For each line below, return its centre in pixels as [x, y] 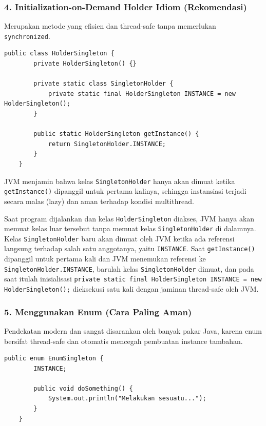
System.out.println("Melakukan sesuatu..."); [127, 399]
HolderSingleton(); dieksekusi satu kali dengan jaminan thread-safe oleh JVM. [131, 289]
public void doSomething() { [83, 388]
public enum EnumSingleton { [54, 359]
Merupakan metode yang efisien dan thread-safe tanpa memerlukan [110, 26]
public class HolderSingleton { [59, 54]
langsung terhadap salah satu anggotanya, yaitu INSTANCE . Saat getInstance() [130, 248]
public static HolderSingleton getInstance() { [116, 134]
